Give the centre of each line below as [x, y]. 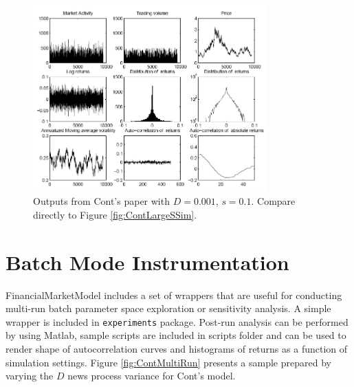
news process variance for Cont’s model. [152, 376]
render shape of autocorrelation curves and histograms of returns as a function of [177, 349]
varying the [30, 376]
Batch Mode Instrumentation [147, 262]
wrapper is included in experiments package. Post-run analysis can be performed [177, 321]
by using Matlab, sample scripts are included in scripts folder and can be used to [176, 335]
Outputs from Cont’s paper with [101, 201]
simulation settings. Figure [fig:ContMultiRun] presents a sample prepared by [168, 362]
